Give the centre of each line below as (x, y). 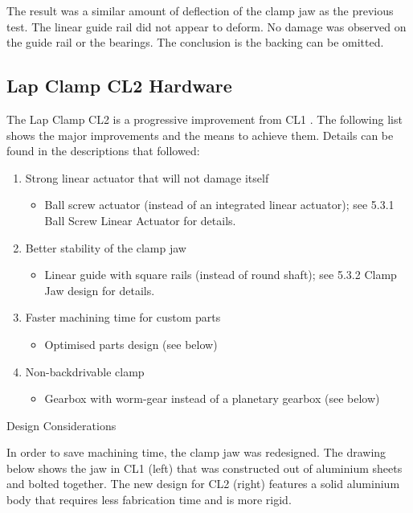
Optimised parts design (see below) (131, 344)
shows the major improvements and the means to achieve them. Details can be (200, 135)
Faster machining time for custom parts (123, 317)
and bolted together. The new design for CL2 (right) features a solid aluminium (203, 484)
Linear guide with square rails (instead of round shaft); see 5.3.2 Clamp (221, 275)
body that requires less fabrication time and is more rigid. (149, 500)
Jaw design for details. (100, 290)
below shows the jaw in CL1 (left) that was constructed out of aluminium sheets (204, 468)
